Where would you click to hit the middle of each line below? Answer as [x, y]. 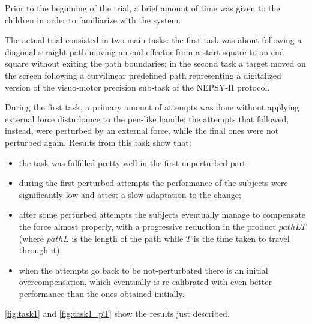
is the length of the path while [127, 238]
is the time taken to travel [241, 238]
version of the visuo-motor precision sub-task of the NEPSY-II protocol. [137, 87]
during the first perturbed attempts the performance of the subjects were [153, 183]
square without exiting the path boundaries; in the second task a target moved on [155, 63]
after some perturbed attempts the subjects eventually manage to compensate [162, 214]
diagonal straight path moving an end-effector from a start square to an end [145, 51]
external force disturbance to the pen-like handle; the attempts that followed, [147, 118]
